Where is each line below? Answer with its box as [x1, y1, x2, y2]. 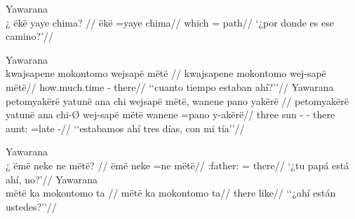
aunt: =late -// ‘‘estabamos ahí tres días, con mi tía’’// [6, 120, 245, 135]
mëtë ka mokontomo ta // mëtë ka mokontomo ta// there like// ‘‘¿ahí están [6, 185, 336, 200]
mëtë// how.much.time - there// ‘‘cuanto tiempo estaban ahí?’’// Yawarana [6, 79, 334, 94]
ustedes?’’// [6, 199, 57, 213]
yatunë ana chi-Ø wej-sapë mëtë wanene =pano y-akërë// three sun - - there [6, 107, 335, 122]
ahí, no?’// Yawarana [6, 171, 98, 186]
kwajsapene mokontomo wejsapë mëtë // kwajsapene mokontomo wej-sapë [6, 66, 326, 80]
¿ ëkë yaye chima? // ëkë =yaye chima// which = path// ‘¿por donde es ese [6, 15, 334, 29]
